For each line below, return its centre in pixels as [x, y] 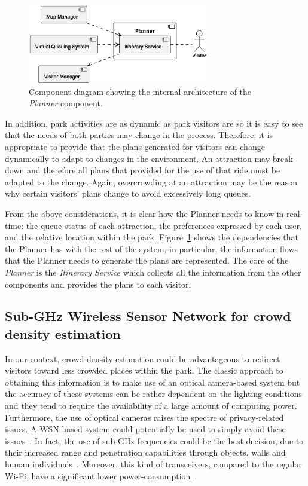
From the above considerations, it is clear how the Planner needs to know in [144, 213]
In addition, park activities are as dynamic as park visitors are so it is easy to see [154, 123]
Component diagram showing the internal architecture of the [140, 91]
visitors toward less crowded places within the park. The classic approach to [144, 370]
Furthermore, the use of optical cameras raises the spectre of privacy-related [144, 417]
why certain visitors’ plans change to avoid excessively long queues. [128, 193]
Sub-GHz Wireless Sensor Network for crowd [148, 316]
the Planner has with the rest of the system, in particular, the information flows [152, 248]
